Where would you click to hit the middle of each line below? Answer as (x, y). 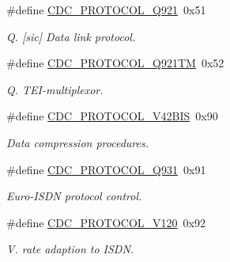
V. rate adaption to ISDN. (70, 249)
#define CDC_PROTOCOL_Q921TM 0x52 (115, 63)
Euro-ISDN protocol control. (74, 196)
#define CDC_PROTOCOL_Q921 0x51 (106, 9)
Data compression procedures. (78, 142)
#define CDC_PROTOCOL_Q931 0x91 (106, 169)
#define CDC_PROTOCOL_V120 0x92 (106, 222)
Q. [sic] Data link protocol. (71, 36)
